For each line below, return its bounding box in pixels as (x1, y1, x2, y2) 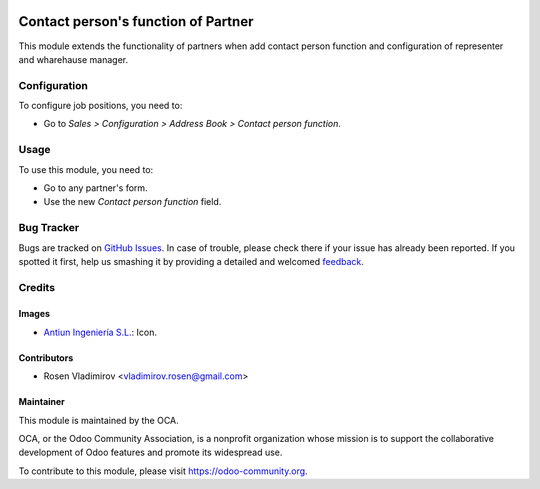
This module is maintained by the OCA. (18, 414, 179, 426)
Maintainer (18, 396, 65, 408)
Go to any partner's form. (43, 181, 149, 194)
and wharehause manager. (18, 53, 129, 65)
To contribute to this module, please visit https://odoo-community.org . (18, 465, 309, 477)
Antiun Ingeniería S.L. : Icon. (43, 326, 157, 338)
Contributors (18, 351, 74, 364)
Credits (18, 280, 55, 294)
